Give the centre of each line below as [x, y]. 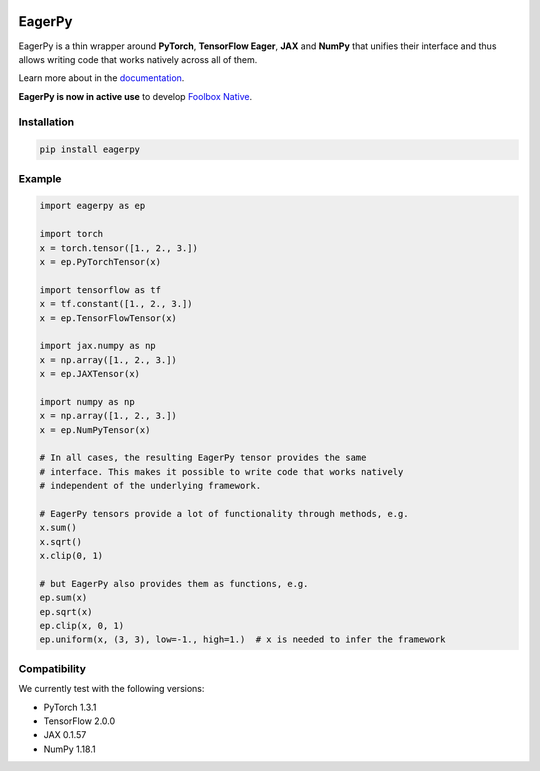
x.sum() [58, 528]
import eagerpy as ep [92, 206]
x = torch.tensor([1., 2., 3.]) [119, 248]
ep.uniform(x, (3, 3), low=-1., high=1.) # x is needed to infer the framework [242, 639]
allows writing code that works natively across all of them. [138, 59]
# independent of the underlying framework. [150, 486]
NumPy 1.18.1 [69, 749]
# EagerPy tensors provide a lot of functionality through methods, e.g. [224, 513]
